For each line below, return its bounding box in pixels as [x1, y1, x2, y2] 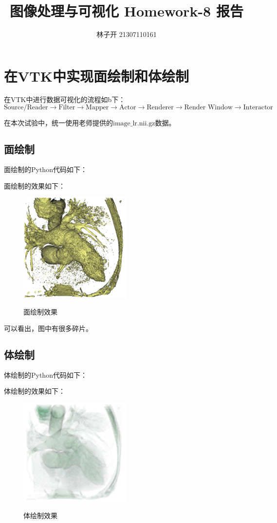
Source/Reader [4, 104, 48, 111]
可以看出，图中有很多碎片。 [4, 323, 92, 333]
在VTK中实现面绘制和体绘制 [4, 66, 189, 86]
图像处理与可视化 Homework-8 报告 [10, 1, 243, 21]
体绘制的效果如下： [4, 386, 65, 396]
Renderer [147, 104, 174, 111]
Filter [58, 104, 75, 111]
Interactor [243, 104, 273, 111]
